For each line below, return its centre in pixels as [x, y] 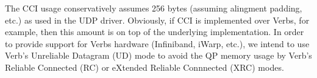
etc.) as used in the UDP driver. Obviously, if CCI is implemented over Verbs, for [157, 20]
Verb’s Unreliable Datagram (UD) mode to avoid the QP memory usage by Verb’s [158, 55]
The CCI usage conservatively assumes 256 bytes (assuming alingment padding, [154, 8]
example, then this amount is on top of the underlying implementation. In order [155, 32]
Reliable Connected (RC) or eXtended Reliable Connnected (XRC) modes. [144, 67]
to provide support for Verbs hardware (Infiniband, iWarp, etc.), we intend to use [157, 43]
